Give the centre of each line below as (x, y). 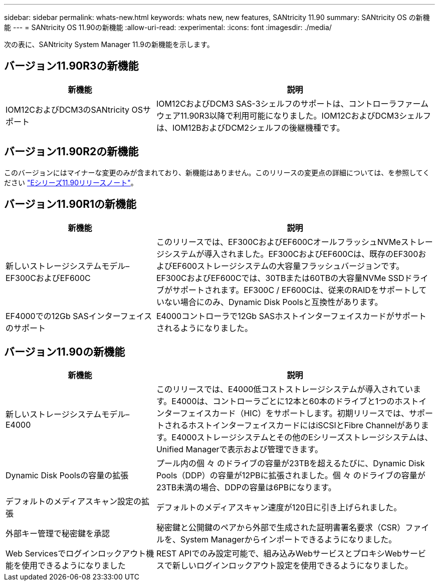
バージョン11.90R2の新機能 (71, 152)
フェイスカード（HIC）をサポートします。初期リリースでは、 (294, 413)
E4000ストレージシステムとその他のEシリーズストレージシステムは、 (302, 437)
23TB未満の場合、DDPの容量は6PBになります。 (246, 488)
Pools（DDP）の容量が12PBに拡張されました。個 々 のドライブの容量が (291, 476)
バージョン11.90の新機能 (65, 352)
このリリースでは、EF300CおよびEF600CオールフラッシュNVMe (278, 242)
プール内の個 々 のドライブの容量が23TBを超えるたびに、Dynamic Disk (290, 464)
